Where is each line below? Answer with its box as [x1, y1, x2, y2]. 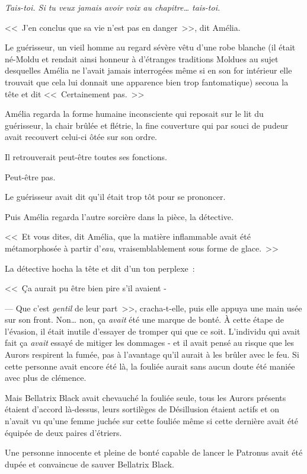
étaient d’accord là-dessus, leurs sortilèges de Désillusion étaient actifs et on [5, 403, 279, 415]
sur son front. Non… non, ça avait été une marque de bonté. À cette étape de [5, 313, 284, 326]
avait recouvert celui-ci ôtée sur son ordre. [5, 131, 157, 143]
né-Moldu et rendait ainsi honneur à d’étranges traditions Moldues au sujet [5, 52, 279, 65]
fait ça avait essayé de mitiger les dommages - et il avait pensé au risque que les [5, 336, 294, 349]
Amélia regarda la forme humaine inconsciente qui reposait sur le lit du [5, 107, 264, 120]
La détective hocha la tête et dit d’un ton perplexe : [5, 262, 195, 274]
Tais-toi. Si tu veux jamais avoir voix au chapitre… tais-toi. [5, 1, 220, 13]
